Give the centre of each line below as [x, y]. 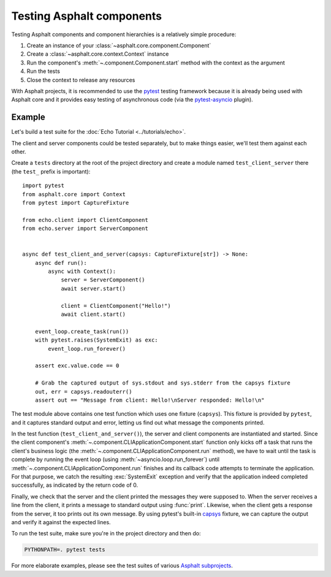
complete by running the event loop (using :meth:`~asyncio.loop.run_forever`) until [116, 459]
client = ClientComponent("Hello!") [116, 306]
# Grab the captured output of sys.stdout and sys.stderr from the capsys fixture [162, 383]
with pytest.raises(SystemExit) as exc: [97, 340]
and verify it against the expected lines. [61, 522]
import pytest [43, 186]
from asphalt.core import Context [74, 194]
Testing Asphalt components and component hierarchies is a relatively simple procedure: [124, 34]
